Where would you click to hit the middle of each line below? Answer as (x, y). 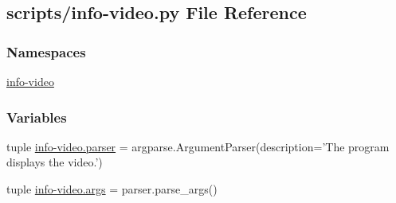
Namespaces (46, 51)
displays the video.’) (55, 162)
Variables (37, 117)
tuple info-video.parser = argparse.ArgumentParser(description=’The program (198, 146)
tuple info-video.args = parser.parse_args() (112, 189)
